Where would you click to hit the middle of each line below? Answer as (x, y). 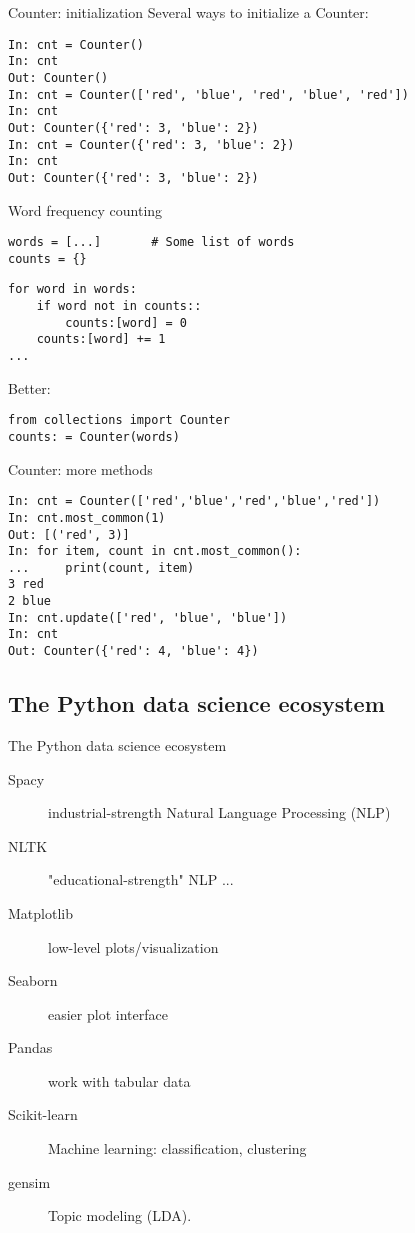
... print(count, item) (101, 567)
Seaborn (33, 980)
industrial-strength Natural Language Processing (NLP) (219, 812)
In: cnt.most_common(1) (87, 517)
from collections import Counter (119, 420)
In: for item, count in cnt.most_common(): (155, 551)
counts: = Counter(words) (94, 436)
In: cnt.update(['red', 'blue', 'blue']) (148, 617)
